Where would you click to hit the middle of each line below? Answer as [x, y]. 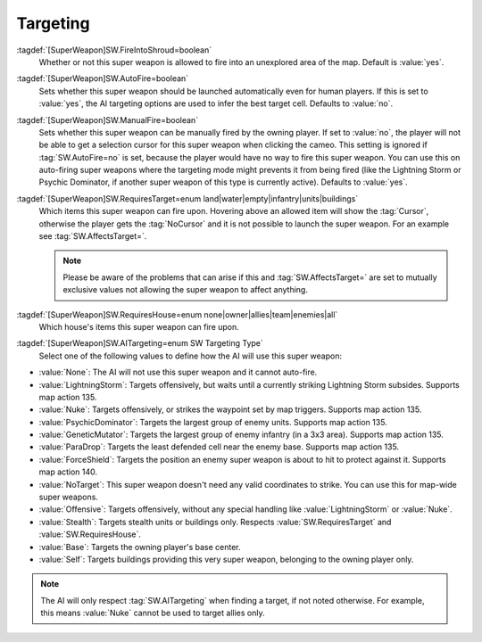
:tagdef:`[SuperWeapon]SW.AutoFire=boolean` [103, 78]
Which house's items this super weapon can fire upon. [139, 326]
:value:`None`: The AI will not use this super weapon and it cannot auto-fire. [178, 372]
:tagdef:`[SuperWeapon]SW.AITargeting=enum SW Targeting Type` [140, 343]
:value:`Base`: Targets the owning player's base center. [140, 547]
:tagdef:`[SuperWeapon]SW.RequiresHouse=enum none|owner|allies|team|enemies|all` [177, 314]
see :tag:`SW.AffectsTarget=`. [93, 236]
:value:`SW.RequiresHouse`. [90, 534]
